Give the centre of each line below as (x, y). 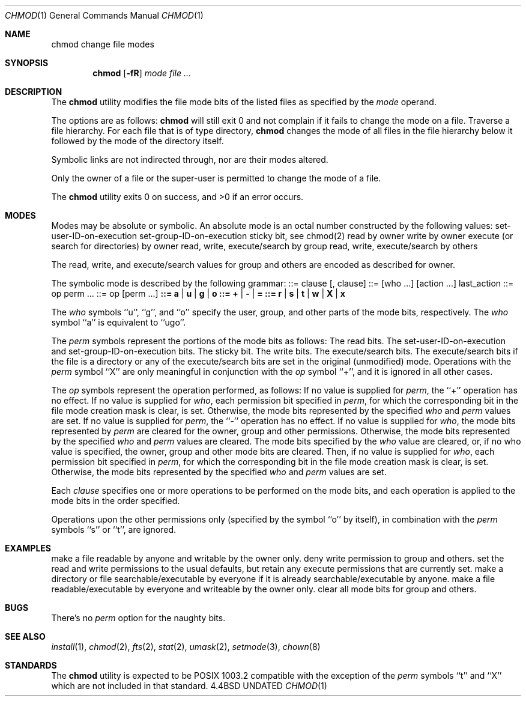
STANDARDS (31, 665)
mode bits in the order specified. (116, 501)
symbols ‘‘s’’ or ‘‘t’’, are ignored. (114, 530)
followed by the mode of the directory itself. (138, 141)
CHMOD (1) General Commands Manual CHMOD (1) (104, 15)
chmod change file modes (103, 44)
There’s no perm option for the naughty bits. (138, 618)
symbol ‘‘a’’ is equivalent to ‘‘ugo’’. (119, 322)
